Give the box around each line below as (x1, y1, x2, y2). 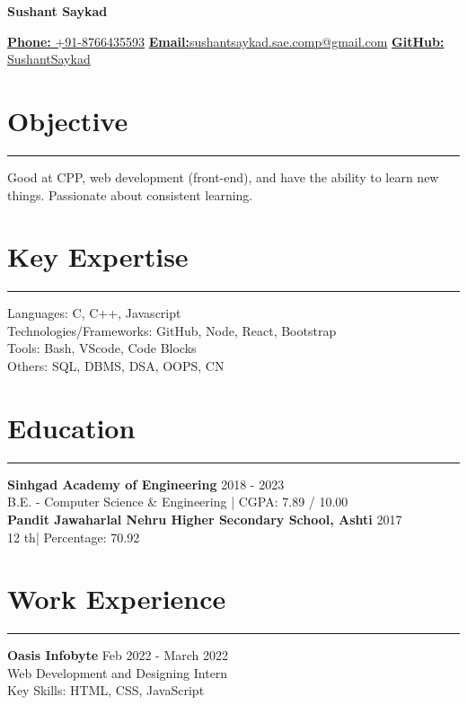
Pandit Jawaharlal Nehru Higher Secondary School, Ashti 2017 (7, 509, 402, 528)
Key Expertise (7, 238, 189, 275)
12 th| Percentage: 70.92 (7, 527, 140, 546)
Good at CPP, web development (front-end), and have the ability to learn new (7, 167, 439, 186)
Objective (7, 101, 128, 138)
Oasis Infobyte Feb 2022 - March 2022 (7, 646, 228, 665)
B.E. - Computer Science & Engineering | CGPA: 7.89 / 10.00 (7, 492, 348, 511)
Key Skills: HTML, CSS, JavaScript (7, 681, 205, 700)
